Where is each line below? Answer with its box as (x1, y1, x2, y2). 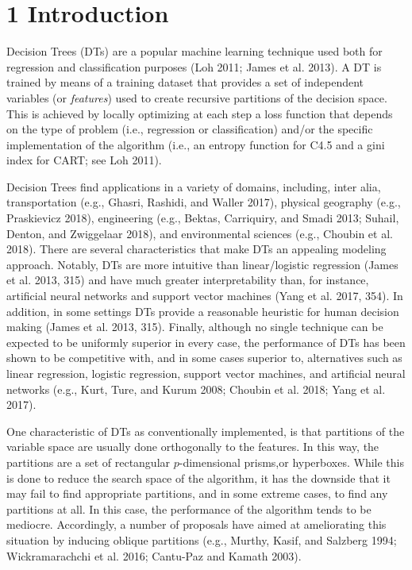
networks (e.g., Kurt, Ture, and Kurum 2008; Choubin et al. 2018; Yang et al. (6, 380, 386, 397)
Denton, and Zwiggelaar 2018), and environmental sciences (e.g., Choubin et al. (6, 225, 393, 241)
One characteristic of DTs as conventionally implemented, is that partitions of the (6, 422, 405, 439)
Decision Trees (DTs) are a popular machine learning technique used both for (6, 43, 383, 60)
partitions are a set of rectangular (6, 453, 171, 470)
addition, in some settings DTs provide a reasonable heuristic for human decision (6, 302, 399, 319)
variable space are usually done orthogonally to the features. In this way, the (6, 438, 379, 455)
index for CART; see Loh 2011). (6, 152, 162, 168)
